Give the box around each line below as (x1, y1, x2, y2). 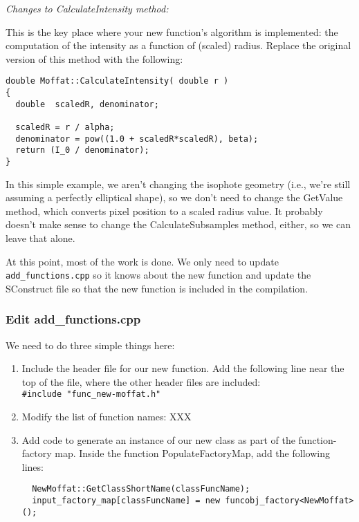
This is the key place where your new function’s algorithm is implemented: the (6, 24, 338, 39)
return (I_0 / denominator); (15, 145, 149, 156)
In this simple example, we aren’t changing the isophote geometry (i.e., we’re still (6, 176, 351, 191)
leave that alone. (6, 231, 75, 245)
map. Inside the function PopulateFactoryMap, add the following (55, 446, 330, 460)
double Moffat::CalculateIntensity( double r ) (6, 76, 229, 86)
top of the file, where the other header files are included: (21, 374, 261, 389)
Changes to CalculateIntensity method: (6, 1, 169, 15)
